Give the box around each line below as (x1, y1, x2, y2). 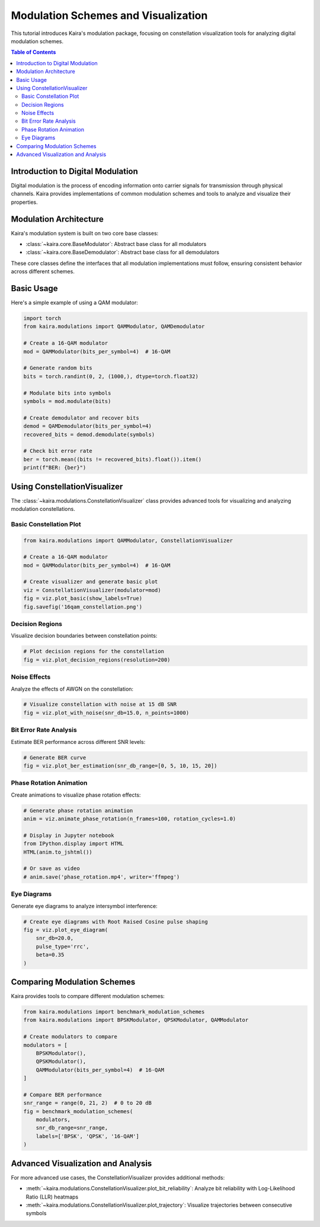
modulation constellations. (11, 505, 75, 512)
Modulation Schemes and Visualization (11, 9, 208, 22)
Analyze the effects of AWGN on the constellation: (11, 685, 133, 692)
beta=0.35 (36, 951, 65, 958)
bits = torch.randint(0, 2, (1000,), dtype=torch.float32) (23, 373, 199, 379)
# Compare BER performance (23, 1091, 102, 1098)
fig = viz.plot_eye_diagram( (23, 926, 108, 933)
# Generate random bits (23, 365, 93, 372)
